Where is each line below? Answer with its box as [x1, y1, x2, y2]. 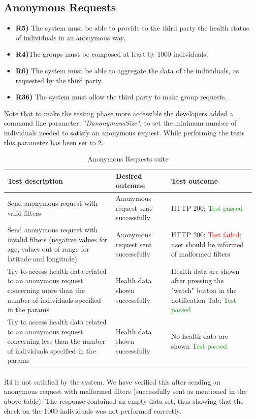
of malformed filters [171, 249, 230, 259]
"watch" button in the [171, 285, 237, 295]
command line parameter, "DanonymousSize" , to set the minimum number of [4, 118, 237, 128]
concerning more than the [7, 285, 85, 295]
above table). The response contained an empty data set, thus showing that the [4, 395, 244, 406]
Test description [7, 175, 63, 186]
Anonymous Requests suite [87, 154, 169, 164]
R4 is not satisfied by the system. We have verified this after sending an [4, 376, 221, 387]
